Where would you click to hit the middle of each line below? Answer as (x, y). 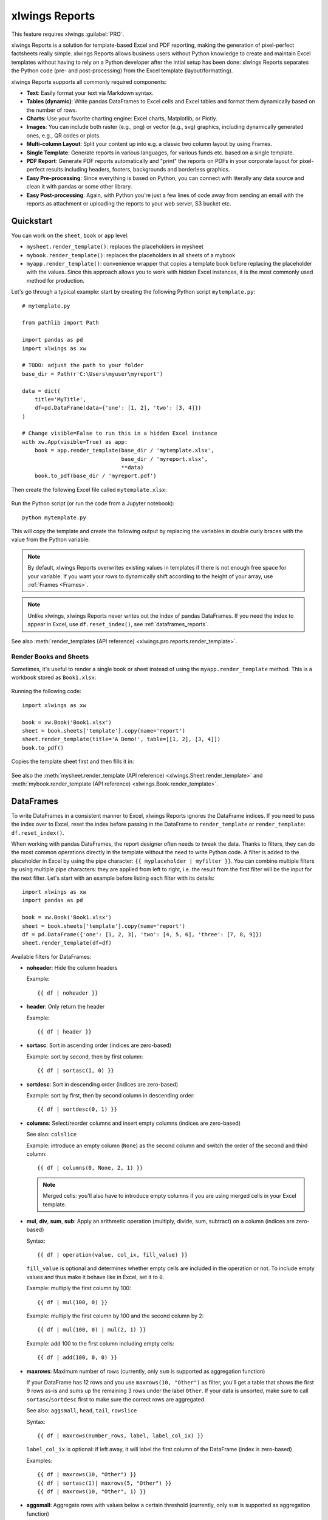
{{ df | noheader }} (68, 993)
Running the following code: (46, 691)
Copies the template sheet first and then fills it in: (73, 762)
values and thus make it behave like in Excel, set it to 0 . (95, 1277)
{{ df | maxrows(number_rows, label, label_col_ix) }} (121, 1435)
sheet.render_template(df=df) (67, 943)
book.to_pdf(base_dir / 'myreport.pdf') (96, 476)
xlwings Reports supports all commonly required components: (89, 81)
